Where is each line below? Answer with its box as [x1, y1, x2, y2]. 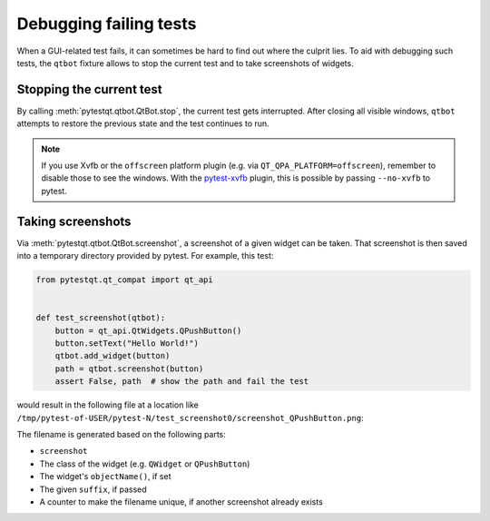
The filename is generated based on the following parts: [16, 428, 227, 439]
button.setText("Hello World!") [54, 339, 200, 349]
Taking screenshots [16, 213, 132, 229]
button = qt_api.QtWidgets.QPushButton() [54, 325, 242, 336]
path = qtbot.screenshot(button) [54, 363, 204, 374]
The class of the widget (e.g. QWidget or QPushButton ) [39, 458, 250, 469]
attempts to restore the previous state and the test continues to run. [16, 118, 269, 129]
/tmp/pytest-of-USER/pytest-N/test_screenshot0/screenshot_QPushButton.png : [16, 412, 364, 423]
